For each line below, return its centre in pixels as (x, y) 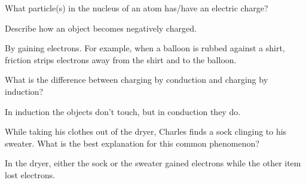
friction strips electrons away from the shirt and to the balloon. (121, 59)
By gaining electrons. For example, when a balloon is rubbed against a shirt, (145, 48)
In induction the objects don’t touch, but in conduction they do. (123, 111)
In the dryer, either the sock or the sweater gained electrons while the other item (153, 163)
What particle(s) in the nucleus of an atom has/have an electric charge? (137, 8)
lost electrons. (30, 174)
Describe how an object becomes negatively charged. (101, 28)
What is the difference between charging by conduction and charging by (137, 80)
